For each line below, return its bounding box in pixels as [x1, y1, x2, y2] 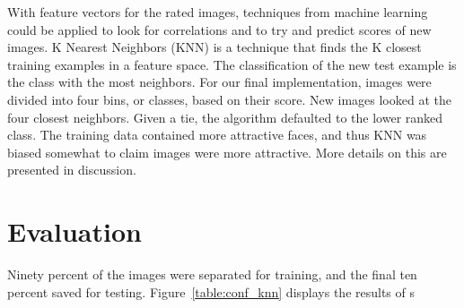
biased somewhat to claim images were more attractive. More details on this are [7, 142, 447, 161]
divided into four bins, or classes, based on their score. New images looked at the [7, 90, 451, 108]
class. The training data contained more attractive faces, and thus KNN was [7, 125, 427, 144]
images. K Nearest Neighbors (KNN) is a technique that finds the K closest [7, 38, 422, 56]
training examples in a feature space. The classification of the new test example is [7, 55, 457, 73]
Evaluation [7, 213, 142, 250]
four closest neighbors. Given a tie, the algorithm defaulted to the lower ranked [7, 107, 443, 126]
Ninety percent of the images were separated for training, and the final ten [7, 265, 417, 284]
